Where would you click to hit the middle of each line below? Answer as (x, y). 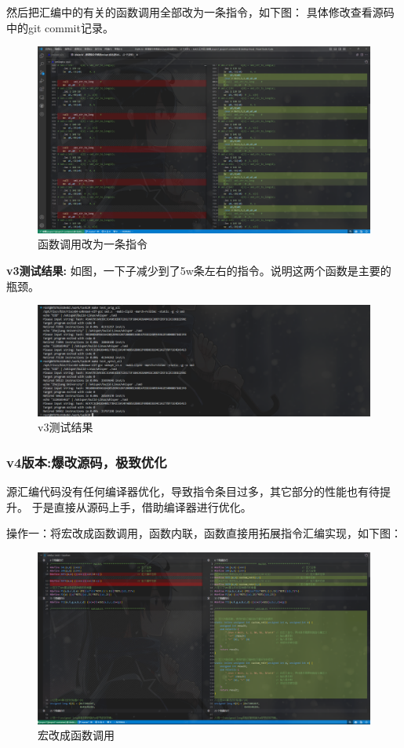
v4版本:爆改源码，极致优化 (87, 462)
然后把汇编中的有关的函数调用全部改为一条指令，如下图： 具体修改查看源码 (200, 12)
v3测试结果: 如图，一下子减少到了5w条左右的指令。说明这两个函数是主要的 (199, 271)
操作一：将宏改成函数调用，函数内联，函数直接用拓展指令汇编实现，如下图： (204, 533)
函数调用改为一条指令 (93, 244)
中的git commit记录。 (60, 27)
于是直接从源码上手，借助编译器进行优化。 (142, 506)
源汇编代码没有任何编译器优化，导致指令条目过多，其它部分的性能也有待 (193, 491)
